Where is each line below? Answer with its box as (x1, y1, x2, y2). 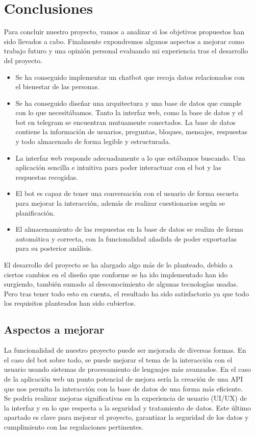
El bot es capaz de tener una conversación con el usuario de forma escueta (15, 188, 239, 198)
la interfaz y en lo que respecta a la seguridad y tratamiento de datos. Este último (4, 402, 251, 412)
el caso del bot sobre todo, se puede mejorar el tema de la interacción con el (4, 354, 232, 364)
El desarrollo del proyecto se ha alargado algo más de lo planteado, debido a (4, 260, 233, 269)
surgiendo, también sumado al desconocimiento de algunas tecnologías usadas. (4, 279, 238, 289)
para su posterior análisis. (15, 243, 93, 253)
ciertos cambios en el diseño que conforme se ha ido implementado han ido (4, 269, 228, 279)
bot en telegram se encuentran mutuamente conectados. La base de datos (15, 117, 236, 127)
